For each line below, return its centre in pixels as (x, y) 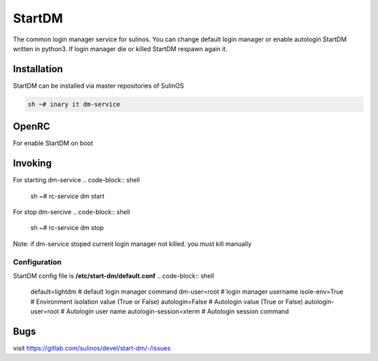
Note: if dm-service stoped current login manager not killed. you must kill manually (132, 244)
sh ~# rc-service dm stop (67, 228)
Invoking (32, 164)
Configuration (37, 261)
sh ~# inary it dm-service (74, 104)
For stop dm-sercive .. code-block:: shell (72, 212)
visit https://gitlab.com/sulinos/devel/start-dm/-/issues (92, 348)
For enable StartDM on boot (53, 143)
